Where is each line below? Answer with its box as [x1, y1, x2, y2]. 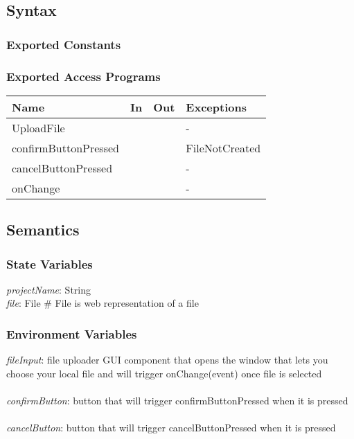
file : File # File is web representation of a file [6, 296, 199, 310]
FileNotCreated [186, 139, 261, 156]
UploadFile [12, 119, 65, 136]
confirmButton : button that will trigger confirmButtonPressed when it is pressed [6, 393, 348, 408]
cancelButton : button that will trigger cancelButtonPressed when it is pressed [6, 420, 336, 435]
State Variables [6, 255, 93, 272]
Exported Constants [6, 35, 121, 53]
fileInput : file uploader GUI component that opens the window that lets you [6, 352, 328, 367]
